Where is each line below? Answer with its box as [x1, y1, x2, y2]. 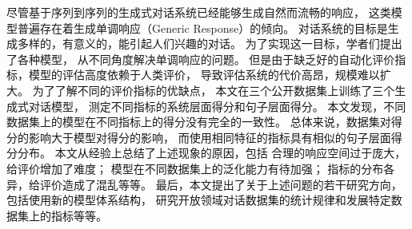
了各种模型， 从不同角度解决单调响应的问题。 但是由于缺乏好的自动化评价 [6, 50, 395, 67]
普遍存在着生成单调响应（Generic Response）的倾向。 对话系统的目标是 [17, 19, 388, 36]
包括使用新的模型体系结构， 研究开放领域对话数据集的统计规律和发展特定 [6, 191, 391, 208]
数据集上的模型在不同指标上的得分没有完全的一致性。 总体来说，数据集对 [6, 113, 391, 130]
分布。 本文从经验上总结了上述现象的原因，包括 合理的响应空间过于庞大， [17, 144, 406, 161]
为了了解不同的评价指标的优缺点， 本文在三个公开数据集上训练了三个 [32, 81, 395, 98]
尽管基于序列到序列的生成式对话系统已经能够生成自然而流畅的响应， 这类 [6, 4, 391, 20]
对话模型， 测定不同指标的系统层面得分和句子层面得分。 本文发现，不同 [28, 97, 406, 114]
